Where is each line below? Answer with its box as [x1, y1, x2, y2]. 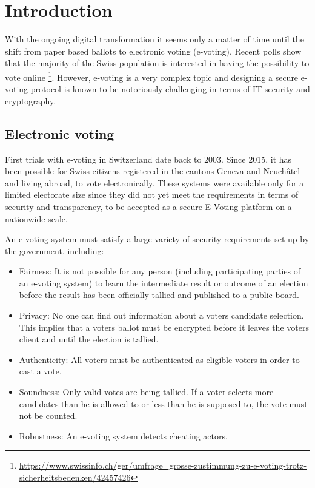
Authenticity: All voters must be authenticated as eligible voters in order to [19, 353, 300, 365]
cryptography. [5, 94, 56, 107]
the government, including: [5, 244, 104, 257]
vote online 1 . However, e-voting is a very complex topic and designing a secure [5, 69, 299, 83]
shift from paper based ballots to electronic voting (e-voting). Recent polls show [5, 44, 302, 57]
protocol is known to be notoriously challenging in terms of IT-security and [30, 83, 310, 95]
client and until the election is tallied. [19, 333, 159, 345]
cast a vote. [19, 365, 62, 378]
